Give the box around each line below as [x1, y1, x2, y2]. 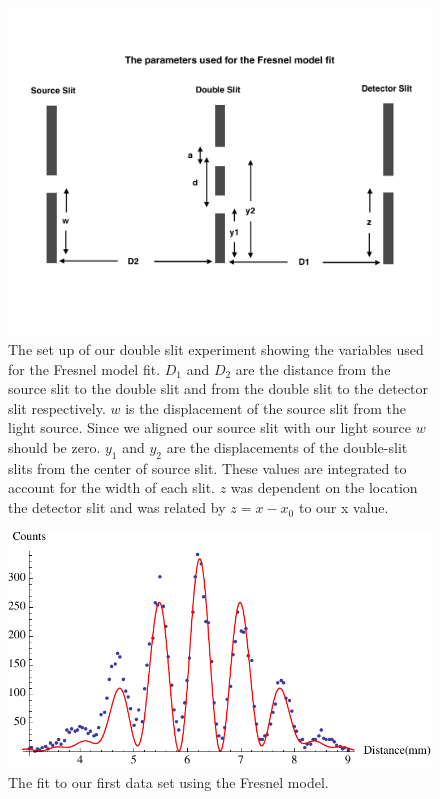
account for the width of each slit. [8, 477, 216, 498]
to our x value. [298, 497, 389, 518]
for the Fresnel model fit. [8, 358, 161, 379]
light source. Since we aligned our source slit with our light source [8, 417, 411, 438]
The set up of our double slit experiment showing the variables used [8, 339, 424, 360]
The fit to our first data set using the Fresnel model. [8, 772, 329, 793]
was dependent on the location [230, 477, 418, 498]
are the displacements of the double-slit [166, 437, 408, 458]
